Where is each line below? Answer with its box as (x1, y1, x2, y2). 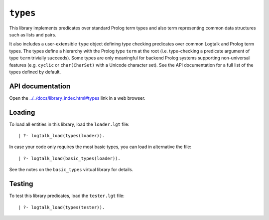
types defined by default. (9, 69, 61, 75)
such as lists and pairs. (9, 31, 57, 37)
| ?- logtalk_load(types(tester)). (18, 205, 105, 210)
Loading (9, 108, 35, 117)
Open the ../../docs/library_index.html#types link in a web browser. (9, 95, 145, 101)
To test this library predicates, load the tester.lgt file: (9, 193, 125, 199)
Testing (9, 180, 33, 188)
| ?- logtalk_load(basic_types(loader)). (18, 155, 121, 161)
